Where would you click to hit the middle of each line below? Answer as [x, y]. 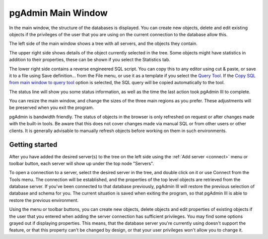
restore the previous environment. [44, 200]
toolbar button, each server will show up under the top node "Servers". [81, 163]
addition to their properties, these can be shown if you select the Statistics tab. [90, 60]
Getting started [33, 145]
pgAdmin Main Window [58, 13]
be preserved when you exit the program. [52, 108]
